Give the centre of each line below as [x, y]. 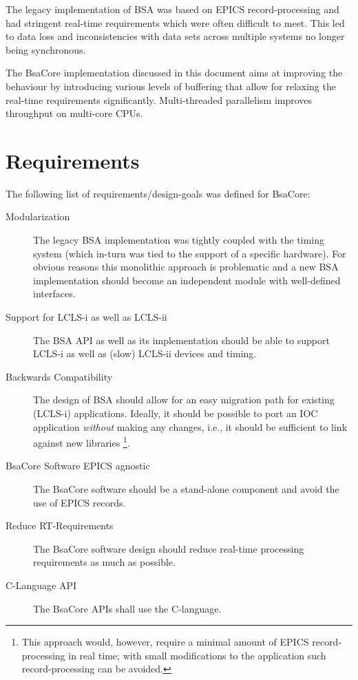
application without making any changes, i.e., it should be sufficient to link [190, 426]
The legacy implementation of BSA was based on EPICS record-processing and [172, 9]
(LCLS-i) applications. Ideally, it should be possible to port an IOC [176, 413]
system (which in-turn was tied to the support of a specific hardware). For [190, 253]
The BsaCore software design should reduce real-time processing [169, 548]
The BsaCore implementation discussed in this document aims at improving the [174, 73]
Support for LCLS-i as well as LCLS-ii [86, 317]
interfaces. [54, 294]
